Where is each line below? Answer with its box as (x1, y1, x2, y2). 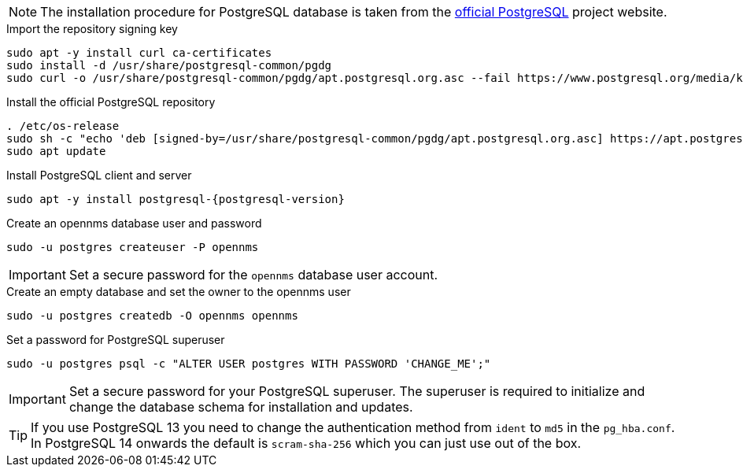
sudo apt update (6, 145, 106, 157)
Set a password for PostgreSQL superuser (6, 333, 225, 346)
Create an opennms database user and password (6, 216, 262, 230)
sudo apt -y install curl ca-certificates (6, 46, 272, 59)
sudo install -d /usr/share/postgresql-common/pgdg (6, 59, 332, 72)
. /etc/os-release (6, 120, 120, 132)
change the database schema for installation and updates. (68, 399, 413, 415)
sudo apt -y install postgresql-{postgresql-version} (6, 193, 345, 205)
